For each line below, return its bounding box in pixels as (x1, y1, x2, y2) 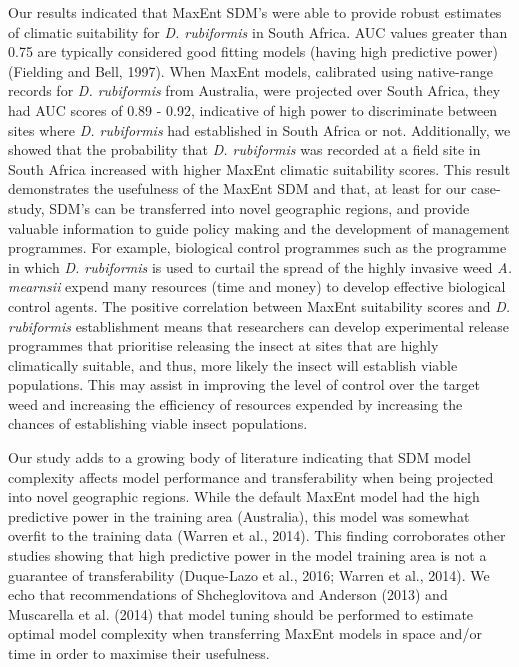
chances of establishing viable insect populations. (8, 413, 308, 434)
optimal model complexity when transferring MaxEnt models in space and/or (8, 623, 482, 644)
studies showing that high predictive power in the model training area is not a (8, 545, 487, 566)
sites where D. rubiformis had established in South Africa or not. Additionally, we (8, 119, 511, 140)
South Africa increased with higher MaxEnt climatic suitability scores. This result (8, 158, 511, 179)
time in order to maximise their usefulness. (8, 643, 270, 663)
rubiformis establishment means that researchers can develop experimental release (8, 315, 510, 336)
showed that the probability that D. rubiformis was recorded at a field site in (8, 139, 481, 160)
